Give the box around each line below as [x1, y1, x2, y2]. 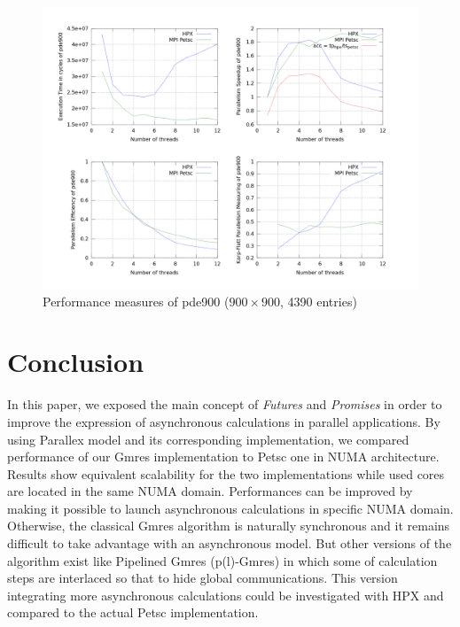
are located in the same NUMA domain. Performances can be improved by [7, 482, 413, 500]
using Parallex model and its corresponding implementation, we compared [7, 430, 409, 448]
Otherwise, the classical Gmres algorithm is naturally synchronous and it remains [7, 516, 450, 535]
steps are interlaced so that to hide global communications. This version [7, 569, 398, 587]
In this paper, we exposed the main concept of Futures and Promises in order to [7, 395, 442, 414]
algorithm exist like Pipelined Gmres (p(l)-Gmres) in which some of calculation [7, 551, 438, 569]
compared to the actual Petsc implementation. [7, 603, 259, 622]
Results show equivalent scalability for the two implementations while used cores [7, 464, 445, 483]
